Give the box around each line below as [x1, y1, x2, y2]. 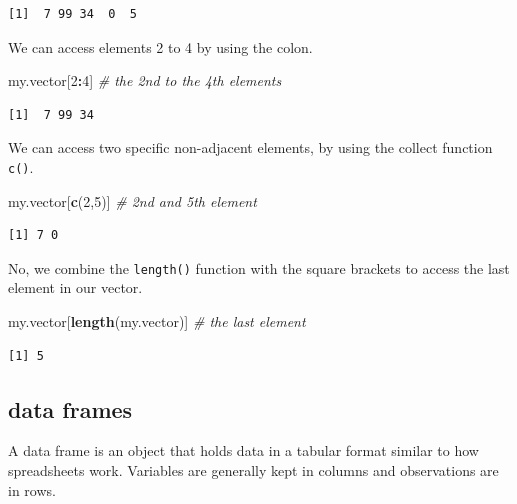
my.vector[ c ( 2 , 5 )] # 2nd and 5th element [8, 190, 257, 211]
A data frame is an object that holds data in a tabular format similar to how [8, 440, 479, 461]
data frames [8, 393, 133, 424]
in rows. [8, 479, 56, 500]
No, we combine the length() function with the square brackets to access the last [8, 257, 510, 278]
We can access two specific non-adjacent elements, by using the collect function [8, 137, 493, 158]
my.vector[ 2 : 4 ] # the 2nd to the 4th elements [8, 70, 282, 91]
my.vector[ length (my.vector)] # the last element [8, 311, 306, 332]
